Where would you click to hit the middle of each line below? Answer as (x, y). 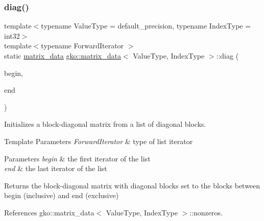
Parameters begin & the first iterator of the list (77, 158)
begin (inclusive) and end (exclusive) (62, 195)
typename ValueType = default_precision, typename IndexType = (146, 26)
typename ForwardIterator (82, 46)
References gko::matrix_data (49, 212)
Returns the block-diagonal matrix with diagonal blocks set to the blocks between (132, 185)
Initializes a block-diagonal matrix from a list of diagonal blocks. (105, 124)
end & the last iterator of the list (56, 168)
